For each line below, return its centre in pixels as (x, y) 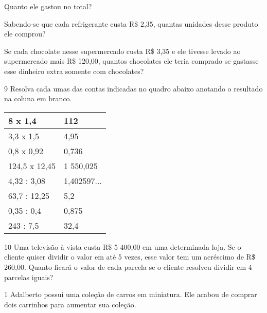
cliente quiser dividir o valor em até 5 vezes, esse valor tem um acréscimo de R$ (130, 257)
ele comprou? (25, 34)
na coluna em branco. (38, 98)
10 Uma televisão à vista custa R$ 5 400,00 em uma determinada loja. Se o (123, 246)
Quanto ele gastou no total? (48, 6)
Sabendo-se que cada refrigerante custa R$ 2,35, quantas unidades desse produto (131, 23)
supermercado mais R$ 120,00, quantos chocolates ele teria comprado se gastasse (131, 61)
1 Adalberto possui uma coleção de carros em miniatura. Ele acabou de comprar (131, 294)
